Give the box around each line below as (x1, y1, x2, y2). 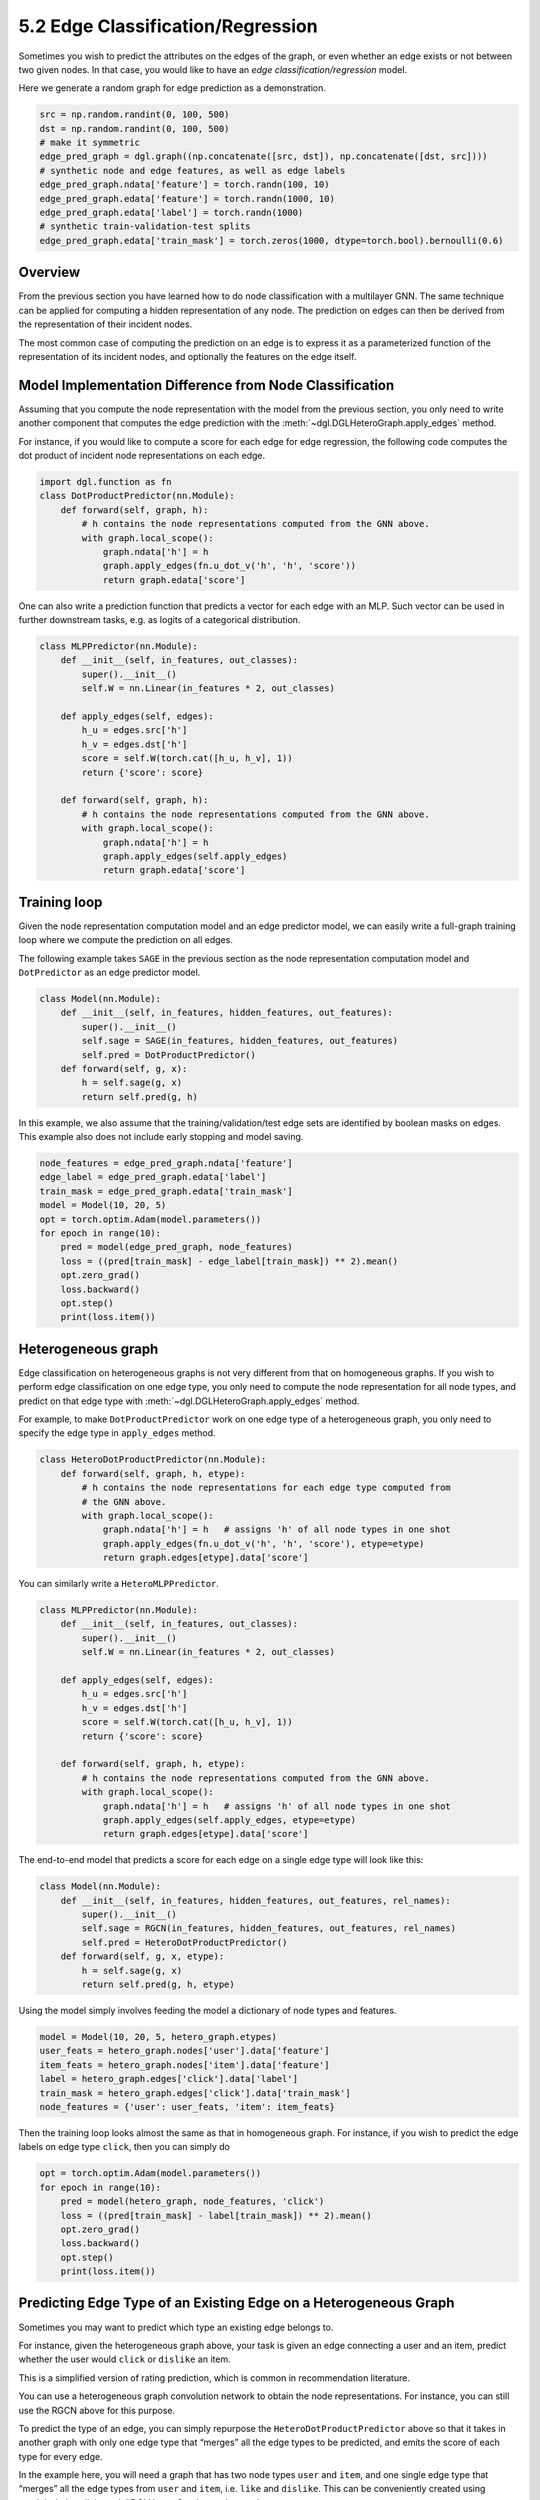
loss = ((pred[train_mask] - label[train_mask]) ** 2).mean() (60, 2210, 372, 2221)
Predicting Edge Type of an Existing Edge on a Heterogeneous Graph (18, 2295, 455, 2312)
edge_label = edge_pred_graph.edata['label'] (39, 1171, 267, 1183)
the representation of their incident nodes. (18, 318, 193, 330)
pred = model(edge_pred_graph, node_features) (60, 1241, 294, 1253)
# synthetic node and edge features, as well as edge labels (39, 165, 346, 176)
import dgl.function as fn (39, 476, 172, 487)
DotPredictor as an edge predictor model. (18, 966, 201, 978)
